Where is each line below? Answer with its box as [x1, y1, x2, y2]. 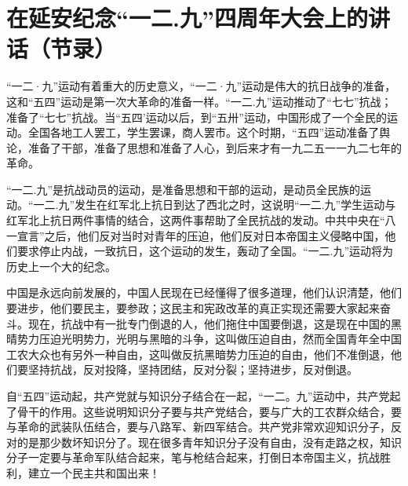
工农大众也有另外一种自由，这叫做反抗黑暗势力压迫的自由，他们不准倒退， [6, 345, 391, 362]
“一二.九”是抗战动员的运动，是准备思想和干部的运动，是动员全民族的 [6, 181, 361, 197]
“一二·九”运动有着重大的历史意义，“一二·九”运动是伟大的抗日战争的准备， [6, 78, 396, 94]
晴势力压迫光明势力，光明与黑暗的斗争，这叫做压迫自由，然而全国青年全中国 [6, 331, 402, 347]
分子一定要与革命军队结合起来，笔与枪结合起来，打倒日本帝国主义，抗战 [6, 449, 380, 466]
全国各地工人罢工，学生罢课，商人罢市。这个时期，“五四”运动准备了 [27, 124, 380, 141]
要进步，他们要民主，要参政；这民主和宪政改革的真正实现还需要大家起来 [6, 300, 380, 316]
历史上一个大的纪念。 [6, 258, 116, 274]
